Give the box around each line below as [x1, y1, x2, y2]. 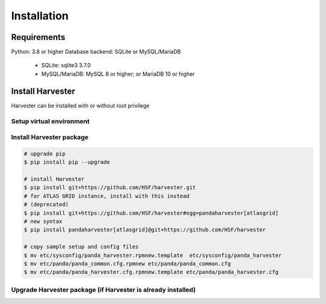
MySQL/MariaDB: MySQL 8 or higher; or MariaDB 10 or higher [41, 70, 196, 77]
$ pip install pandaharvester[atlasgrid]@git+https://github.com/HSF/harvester [24, 227, 266, 233]
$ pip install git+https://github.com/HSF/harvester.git [24, 184, 196, 191]
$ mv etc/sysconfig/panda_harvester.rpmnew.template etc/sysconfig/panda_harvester [24, 251, 282, 259]
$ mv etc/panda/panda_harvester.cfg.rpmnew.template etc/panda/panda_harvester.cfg [24, 269, 279, 276]
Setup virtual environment [11, 117, 90, 125]
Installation [11, 9, 69, 22]
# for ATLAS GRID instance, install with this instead [24, 192, 190, 199]
